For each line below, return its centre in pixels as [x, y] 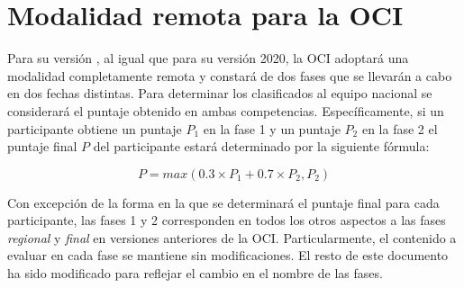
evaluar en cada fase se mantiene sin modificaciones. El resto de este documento [228, 255]
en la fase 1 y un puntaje [272, 128]
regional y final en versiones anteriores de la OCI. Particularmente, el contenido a [232, 237]
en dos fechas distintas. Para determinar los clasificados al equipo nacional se [220, 93]
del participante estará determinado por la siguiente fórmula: [261, 146]
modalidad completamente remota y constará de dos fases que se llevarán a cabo [230, 75]
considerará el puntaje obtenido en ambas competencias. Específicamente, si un [226, 110]
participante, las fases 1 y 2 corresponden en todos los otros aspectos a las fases [227, 220]
